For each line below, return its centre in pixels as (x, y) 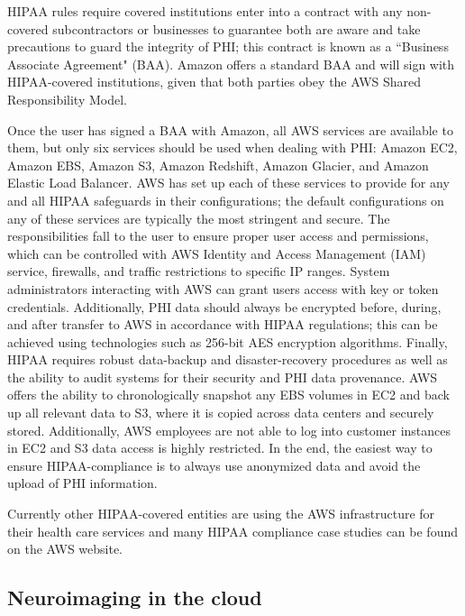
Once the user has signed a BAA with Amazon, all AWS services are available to (230, 129)
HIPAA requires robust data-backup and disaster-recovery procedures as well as (228, 359)
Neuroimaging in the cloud (135, 598)
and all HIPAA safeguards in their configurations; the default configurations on (226, 200)
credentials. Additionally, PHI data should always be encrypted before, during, (224, 306)
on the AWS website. (65, 549)
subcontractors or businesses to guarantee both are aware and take (237, 28)
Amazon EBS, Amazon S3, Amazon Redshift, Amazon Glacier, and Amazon (218, 165)
